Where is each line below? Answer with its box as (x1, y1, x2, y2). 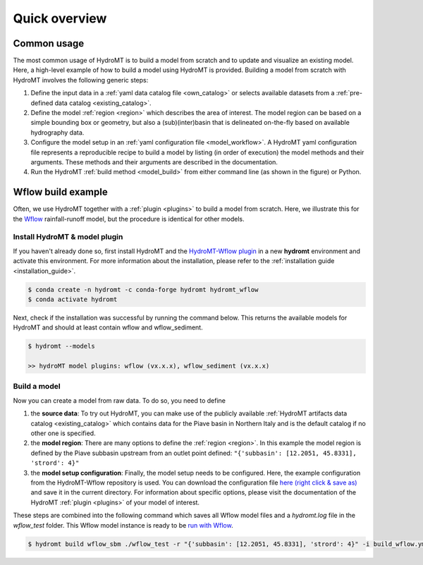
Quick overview (13, 11, 107, 26)
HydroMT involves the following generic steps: (13, 75, 149, 84)
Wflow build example (13, 186, 109, 198)
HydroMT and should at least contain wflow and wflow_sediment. (13, 323, 204, 332)
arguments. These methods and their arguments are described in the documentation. (30, 157, 278, 166)
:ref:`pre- (336, 89, 363, 97)
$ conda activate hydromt (27, 295, 118, 303)
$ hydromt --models (27, 342, 95, 351)
